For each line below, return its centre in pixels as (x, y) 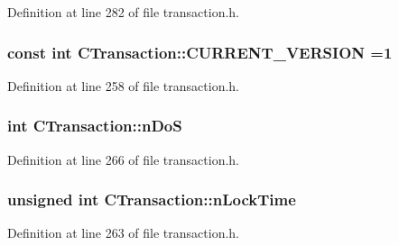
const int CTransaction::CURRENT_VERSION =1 (200, 52)
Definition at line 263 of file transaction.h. (124, 233)
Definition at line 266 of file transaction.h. (124, 159)
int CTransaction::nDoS (95, 126)
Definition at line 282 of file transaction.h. (124, 12)
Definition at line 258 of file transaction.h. (124, 85)
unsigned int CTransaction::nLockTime (152, 200)
